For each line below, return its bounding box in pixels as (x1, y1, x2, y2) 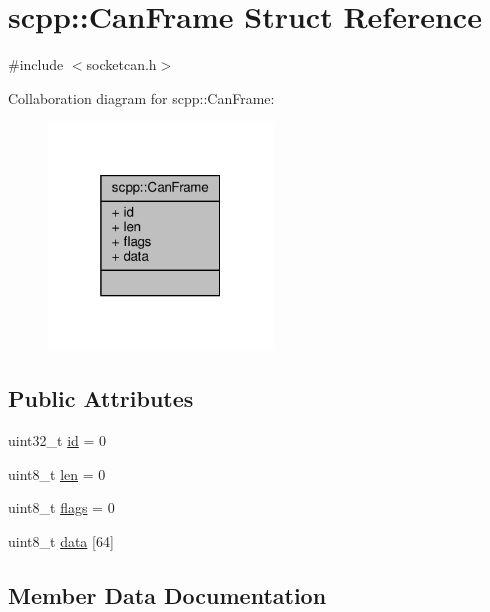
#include (8, 54, 64, 75)
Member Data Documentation (8, 579, 327, 610)
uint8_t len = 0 (8, 463, 106, 484)
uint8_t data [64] (8, 530, 114, 551)
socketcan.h (86, 54, 157, 75)
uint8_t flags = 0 (8, 497, 115, 518)
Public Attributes (8, 383, 194, 414)
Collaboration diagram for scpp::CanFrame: (8, 87, 275, 108)
